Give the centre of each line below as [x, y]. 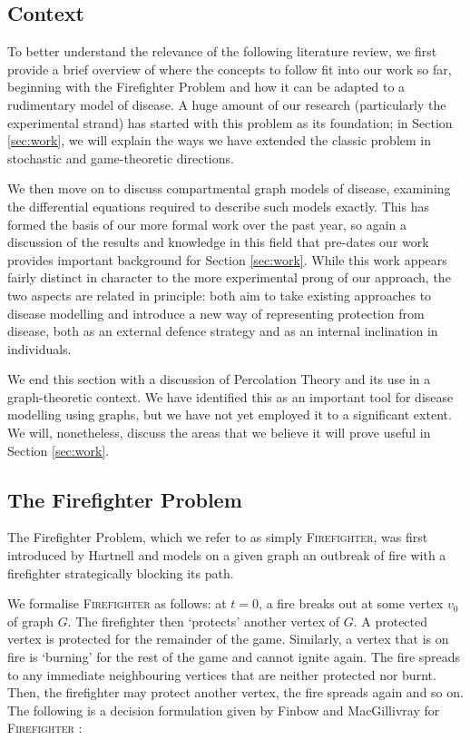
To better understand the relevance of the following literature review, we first [222, 51]
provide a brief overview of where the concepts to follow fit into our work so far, [230, 69]
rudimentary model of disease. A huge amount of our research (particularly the [227, 104]
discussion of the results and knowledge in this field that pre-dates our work [218, 242]
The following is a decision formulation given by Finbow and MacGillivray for [224, 710]
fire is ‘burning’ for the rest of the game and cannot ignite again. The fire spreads [234, 657]
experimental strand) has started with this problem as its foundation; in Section [230, 122]
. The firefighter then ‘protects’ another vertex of [204, 621]
